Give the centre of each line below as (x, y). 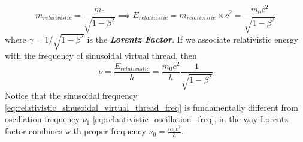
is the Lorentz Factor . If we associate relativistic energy (193, 39)
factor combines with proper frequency (75, 131)
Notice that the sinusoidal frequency (71, 96)
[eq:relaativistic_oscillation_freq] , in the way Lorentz (190, 119)
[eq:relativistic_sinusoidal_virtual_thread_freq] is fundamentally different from (151, 107)
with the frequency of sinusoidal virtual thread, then (101, 55)
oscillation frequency (42, 119)
